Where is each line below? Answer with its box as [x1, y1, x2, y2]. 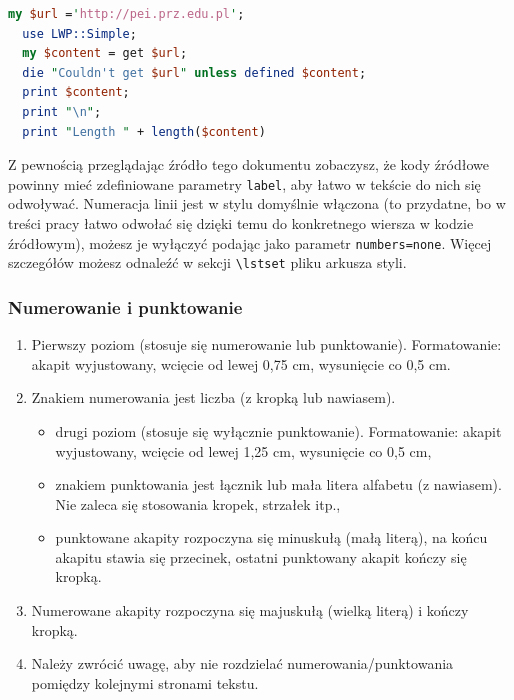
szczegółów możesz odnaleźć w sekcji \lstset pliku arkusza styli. [8, 252, 407, 273]
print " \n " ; [22, 104, 102, 119]
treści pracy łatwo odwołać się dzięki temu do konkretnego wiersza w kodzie [8, 213, 474, 233]
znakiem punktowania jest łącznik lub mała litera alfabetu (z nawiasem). [55, 474, 502, 495]
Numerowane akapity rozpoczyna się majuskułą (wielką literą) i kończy [31, 600, 469, 621]
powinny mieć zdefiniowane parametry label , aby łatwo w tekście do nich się [8, 173, 481, 194]
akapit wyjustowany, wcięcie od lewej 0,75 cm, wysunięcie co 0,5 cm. [31, 353, 451, 374]
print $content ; [22, 85, 130, 100]
